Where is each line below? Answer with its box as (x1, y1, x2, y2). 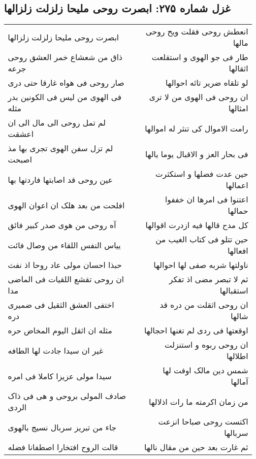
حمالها (227, 205, 248, 217)
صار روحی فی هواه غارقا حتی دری (8, 77, 125, 89)
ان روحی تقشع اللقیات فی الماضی (8, 273, 124, 285)
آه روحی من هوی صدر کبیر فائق (8, 219, 116, 231)
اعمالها (225, 179, 248, 191)
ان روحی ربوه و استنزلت (164, 339, 248, 351)
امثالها (228, 102, 248, 114)
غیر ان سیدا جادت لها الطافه (8, 344, 103, 356)
